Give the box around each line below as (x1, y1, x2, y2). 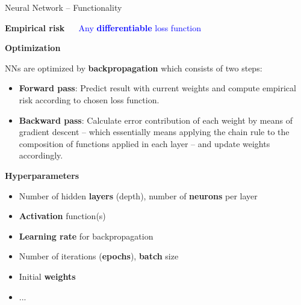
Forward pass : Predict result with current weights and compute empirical (19, 82, 296, 94)
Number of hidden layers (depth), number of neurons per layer (19, 189, 258, 202)
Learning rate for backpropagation (19, 229, 154, 242)
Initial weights (19, 270, 76, 282)
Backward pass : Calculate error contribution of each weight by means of (19, 113, 293, 126)
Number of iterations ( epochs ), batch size (19, 250, 179, 262)
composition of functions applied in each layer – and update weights (19, 137, 270, 149)
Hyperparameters (5, 169, 79, 181)
